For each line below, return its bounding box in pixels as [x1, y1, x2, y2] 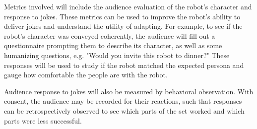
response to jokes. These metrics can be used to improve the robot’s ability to [4, 11, 241, 21]
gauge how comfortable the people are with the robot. [4, 69, 168, 80]
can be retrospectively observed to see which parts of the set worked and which [4, 105, 245, 116]
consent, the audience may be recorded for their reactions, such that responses [4, 96, 242, 106]
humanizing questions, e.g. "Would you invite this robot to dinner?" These [4, 50, 230, 60]
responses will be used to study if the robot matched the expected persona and [4, 60, 244, 70]
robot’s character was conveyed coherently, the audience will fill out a [4, 30, 215, 41]
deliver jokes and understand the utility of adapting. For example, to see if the [4, 21, 243, 31]
